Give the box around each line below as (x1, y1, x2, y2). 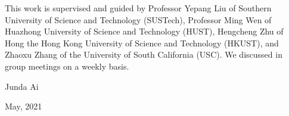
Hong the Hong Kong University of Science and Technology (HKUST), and (5, 36, 279, 49)
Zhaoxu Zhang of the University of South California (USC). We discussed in (5, 48, 282, 61)
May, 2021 (5, 100, 42, 112)
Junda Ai (5, 80, 39, 92)
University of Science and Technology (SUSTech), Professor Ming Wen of (5, 13, 272, 26)
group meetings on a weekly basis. (5, 59, 129, 72)
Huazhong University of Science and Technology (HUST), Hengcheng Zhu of (5, 25, 284, 37)
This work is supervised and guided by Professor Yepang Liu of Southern (5, 2, 272, 14)
